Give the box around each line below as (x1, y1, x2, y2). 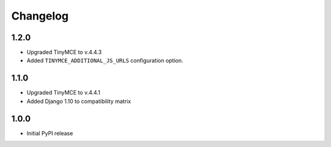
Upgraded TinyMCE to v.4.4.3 (26, 49, 102, 56)
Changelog (11, 9, 69, 23)
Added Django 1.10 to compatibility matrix (26, 98, 131, 105)
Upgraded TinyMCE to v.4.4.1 (26, 89, 101, 96)
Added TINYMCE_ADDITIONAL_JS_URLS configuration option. (26, 57, 184, 64)
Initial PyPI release (26, 129, 74, 137)
